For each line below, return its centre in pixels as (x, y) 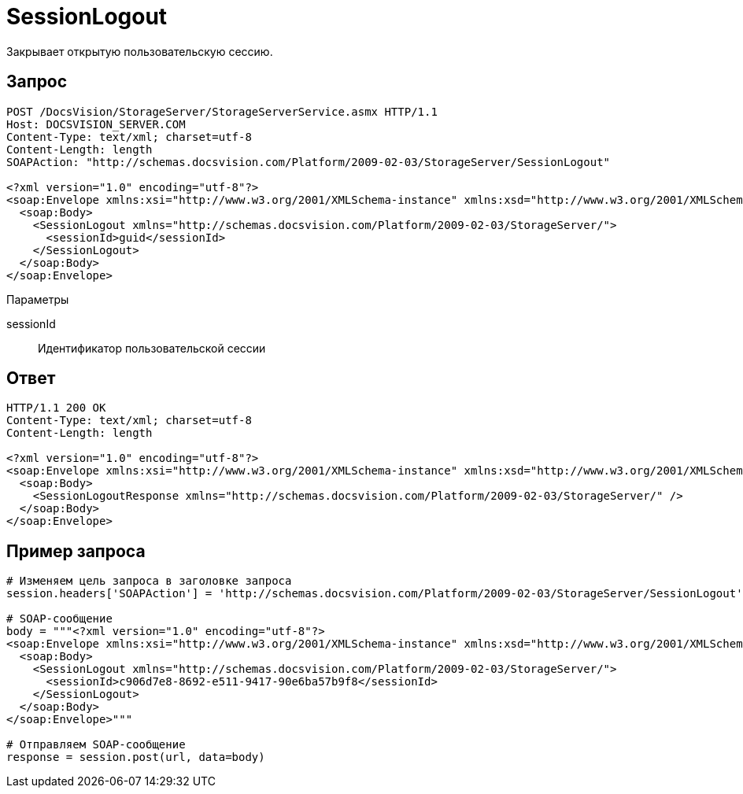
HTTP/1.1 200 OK (56, 408)
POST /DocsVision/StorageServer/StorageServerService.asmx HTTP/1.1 (222, 111)
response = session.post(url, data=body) (136, 757)
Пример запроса (76, 551)
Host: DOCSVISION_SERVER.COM (96, 124)
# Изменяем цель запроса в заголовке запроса (149, 581)
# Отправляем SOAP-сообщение (96, 745)
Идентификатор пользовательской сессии (152, 348)
